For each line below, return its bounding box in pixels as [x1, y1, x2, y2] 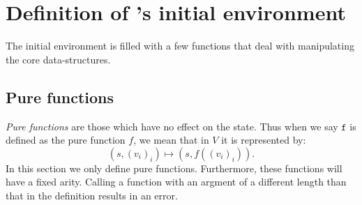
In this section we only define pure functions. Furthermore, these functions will [6, 160, 342, 175]
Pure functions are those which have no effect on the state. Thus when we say [6, 119, 338, 133]
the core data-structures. [6, 52, 111, 66]
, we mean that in [133, 132, 209, 147]
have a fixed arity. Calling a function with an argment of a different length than [6, 174, 347, 189]
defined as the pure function [6, 132, 126, 147]
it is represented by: [221, 132, 306, 147]
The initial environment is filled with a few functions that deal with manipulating [6, 38, 354, 53]
